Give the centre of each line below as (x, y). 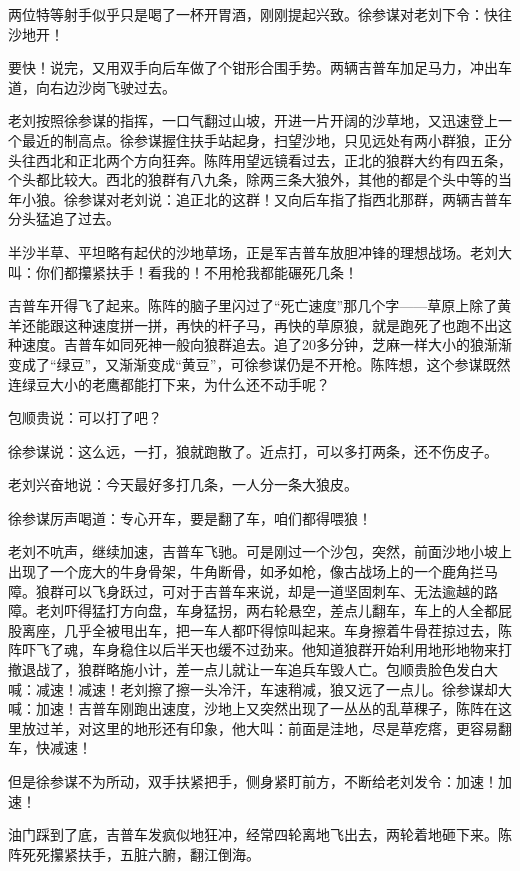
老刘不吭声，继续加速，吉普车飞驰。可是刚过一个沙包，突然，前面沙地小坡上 (260, 551)
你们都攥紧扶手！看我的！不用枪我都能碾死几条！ (196, 271)
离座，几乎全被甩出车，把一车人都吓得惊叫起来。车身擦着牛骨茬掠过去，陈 (266, 629)
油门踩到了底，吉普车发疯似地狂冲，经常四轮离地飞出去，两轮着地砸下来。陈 (260, 834)
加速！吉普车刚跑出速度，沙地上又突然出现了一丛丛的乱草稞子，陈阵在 (266, 708)
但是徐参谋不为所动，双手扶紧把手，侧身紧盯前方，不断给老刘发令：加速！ (253, 781)
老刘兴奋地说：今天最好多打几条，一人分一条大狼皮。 (183, 484)
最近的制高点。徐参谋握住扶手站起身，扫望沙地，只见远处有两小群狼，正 (259, 139)
